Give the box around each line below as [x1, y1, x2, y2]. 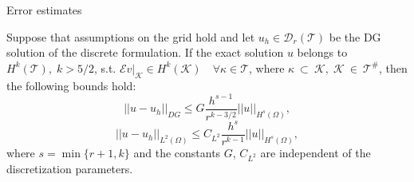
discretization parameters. [6, 160, 133, 176]
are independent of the [260, 144, 371, 160]
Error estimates [6, 2, 82, 18]
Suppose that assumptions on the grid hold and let [6, 28, 255, 45]
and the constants [133, 144, 221, 160]
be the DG [329, 28, 381, 45]
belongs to [297, 44, 348, 61]
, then [378, 59, 408, 76]
